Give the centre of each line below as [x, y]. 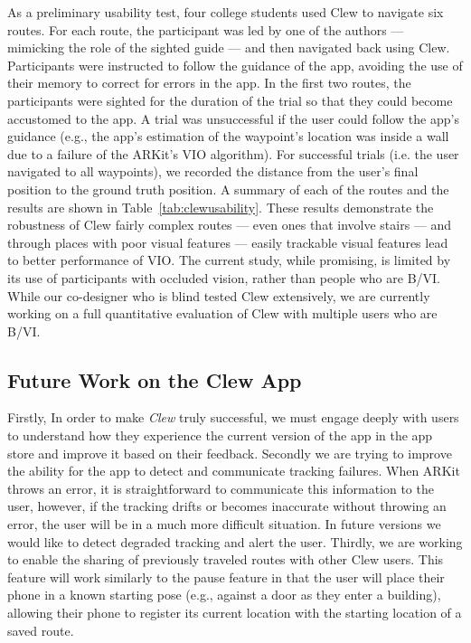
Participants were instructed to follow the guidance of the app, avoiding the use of [235, 65]
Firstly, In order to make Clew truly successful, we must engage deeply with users [233, 417]
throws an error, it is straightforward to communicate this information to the [221, 488]
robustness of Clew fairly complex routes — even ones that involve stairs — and [230, 225]
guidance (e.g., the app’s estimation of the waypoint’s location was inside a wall [228, 136]
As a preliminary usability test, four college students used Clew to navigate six [226, 12]
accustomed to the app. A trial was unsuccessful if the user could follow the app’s [233, 118]
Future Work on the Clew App [155, 379]
